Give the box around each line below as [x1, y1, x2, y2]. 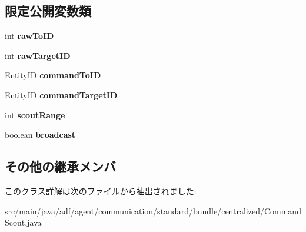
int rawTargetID [5, 49, 71, 61]
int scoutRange [5, 108, 65, 121]
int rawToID [5, 29, 54, 42]
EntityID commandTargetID [5, 88, 118, 101]
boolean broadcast [5, 128, 76, 141]
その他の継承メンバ [5, 157, 116, 175]
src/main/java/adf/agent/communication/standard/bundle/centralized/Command [5, 204, 301, 217]
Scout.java [5, 216, 42, 228]
